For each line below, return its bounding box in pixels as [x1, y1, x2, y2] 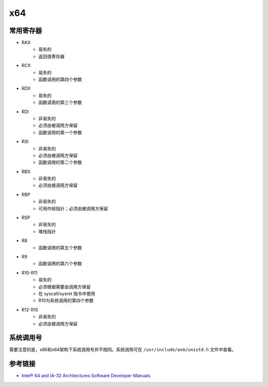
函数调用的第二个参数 [38, 159, 82, 165]
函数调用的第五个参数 [38, 244, 82, 250]
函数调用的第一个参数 [38, 129, 82, 135]
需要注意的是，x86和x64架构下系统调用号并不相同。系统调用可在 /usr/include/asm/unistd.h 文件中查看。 [9, 347, 236, 353]
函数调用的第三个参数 [38, 99, 82, 105]
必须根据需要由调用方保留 [38, 284, 91, 290]
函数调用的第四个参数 [38, 77, 82, 82]
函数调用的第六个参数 [38, 261, 82, 267]
